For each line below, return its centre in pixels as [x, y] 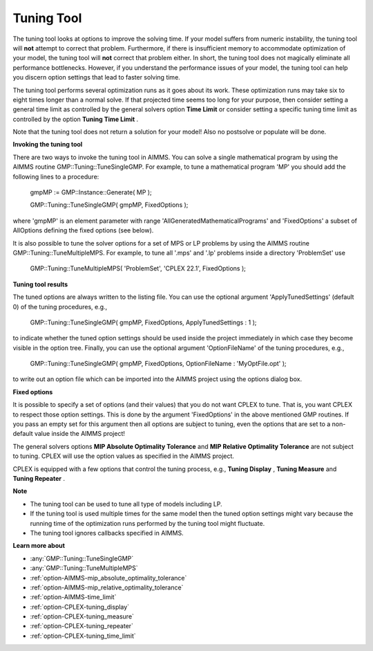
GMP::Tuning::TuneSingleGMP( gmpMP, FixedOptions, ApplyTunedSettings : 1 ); [143, 322]
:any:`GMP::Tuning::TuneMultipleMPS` [84, 568]
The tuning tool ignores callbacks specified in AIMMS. [107, 533]
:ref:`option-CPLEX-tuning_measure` [82, 616]
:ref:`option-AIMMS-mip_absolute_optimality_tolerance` [108, 578]
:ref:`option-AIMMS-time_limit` [73, 597]
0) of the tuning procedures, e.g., [60, 306]
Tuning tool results [40, 284]
